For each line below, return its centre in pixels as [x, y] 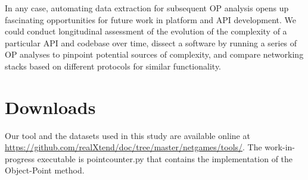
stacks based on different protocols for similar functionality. [113, 66]
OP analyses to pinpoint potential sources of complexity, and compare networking [154, 54]
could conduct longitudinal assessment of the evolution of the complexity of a [146, 31]
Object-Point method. [45, 170]
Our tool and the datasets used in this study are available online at [127, 135]
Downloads [50, 107]
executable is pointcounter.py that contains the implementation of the [165, 158]
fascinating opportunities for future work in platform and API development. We [151, 19]
